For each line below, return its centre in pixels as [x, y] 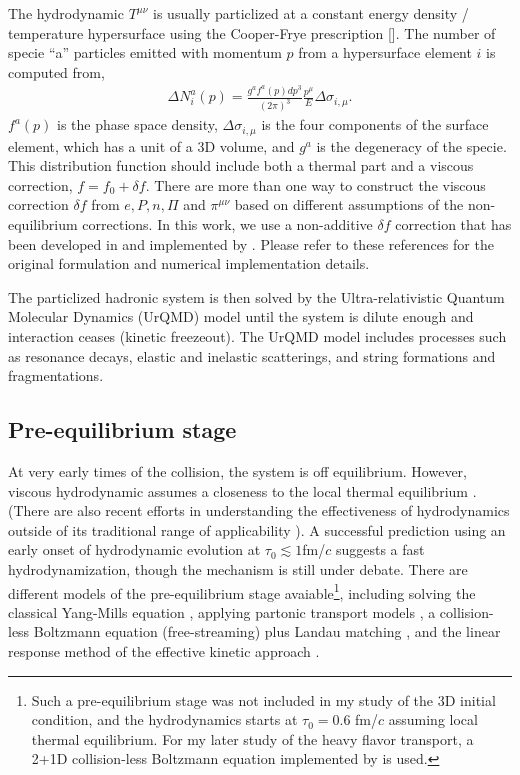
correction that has [453, 224]
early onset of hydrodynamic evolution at [134, 549]
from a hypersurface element [385, 52]
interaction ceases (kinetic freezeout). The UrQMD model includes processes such [257, 336]
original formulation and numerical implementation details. [189, 263]
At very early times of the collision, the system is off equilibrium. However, [237, 471]
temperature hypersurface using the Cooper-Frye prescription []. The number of [252, 32]
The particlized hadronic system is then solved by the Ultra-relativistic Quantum [256, 296]
